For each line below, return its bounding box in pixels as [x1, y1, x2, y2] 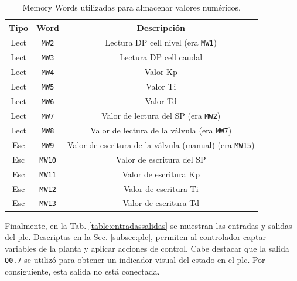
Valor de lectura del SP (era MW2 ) [101, 109, 221, 121]
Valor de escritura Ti [123, 182, 199, 194]
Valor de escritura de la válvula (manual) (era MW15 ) [67, 138, 255, 150]
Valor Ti [146, 80, 176, 92]
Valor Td [145, 95, 177, 107]
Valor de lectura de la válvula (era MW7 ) [90, 124, 232, 136]
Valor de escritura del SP [115, 153, 206, 165]
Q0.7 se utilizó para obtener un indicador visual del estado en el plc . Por [5, 253, 265, 266]
